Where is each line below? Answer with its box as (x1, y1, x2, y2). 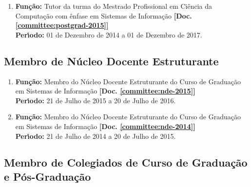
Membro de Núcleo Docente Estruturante (4, 53, 219, 68)
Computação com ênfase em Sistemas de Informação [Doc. (15, 10, 192, 20)
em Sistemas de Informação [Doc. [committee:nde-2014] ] (15, 121, 195, 131)
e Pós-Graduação (4, 168, 91, 184)
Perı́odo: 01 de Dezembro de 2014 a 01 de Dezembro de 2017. (15, 29, 202, 39)
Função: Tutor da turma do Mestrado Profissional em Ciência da (15, 1, 212, 11)
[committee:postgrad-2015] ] (15, 20, 109, 30)
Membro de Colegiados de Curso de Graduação (4, 154, 248, 169)
